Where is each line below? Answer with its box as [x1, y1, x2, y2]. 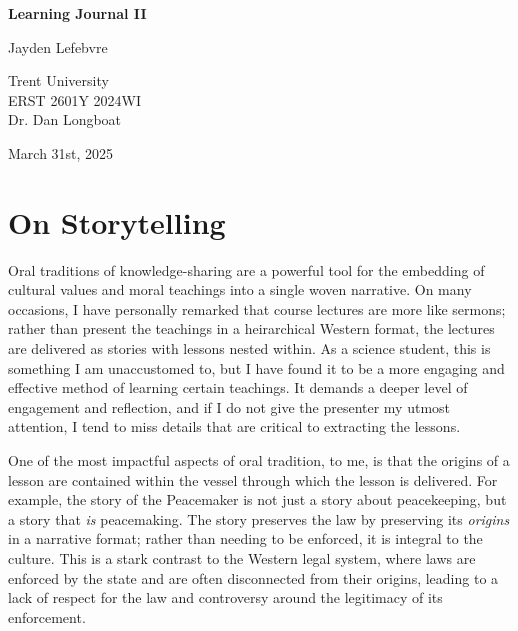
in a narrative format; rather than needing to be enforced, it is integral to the [8, 528, 483, 549]
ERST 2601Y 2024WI [8, 89, 141, 110]
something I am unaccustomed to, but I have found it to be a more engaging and [8, 357, 505, 378]
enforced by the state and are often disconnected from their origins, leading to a [8, 567, 499, 588]
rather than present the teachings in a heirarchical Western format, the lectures [8, 318, 495, 339]
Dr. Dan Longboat [8, 109, 122, 130]
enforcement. [8, 606, 86, 627]
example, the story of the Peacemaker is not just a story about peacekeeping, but [8, 489, 507, 510]
